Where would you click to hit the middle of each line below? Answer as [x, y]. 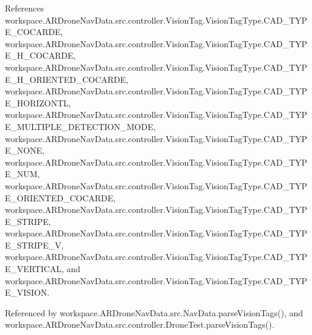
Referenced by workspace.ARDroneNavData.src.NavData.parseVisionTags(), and [154, 312]
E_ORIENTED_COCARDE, [60, 197]
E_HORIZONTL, [38, 102]
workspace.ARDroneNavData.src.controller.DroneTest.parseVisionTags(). [140, 324]
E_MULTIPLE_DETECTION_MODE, [80, 126]
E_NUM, [22, 174]
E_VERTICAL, [34, 269]
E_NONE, [25, 150]
